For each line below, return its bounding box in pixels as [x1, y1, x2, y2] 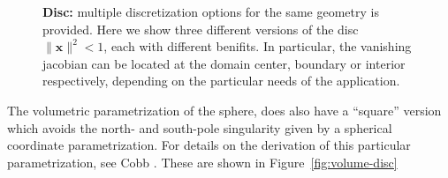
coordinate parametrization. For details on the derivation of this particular [7, 136, 411, 154]
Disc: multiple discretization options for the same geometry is [42, 3, 379, 20]
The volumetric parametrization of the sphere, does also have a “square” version [7, 100, 442, 119]
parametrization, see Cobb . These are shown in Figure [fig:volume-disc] [7, 152, 398, 171]
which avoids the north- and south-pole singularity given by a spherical [7, 118, 392, 137]
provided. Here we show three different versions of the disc [42, 19, 359, 38]
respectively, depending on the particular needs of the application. [42, 71, 400, 90]
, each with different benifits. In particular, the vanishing [103, 37, 412, 56]
